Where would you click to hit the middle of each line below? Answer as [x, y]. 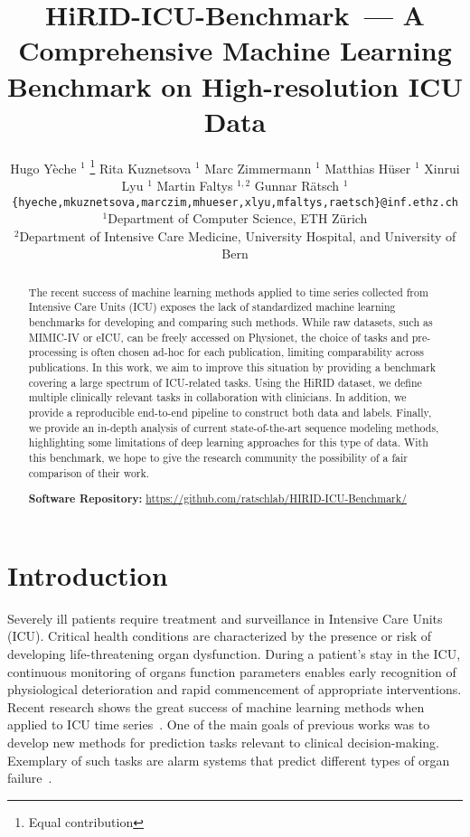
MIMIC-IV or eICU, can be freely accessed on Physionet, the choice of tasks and [218, 337]
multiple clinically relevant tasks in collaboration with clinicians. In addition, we [217, 397]
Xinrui [442, 168]
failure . [30, 778]
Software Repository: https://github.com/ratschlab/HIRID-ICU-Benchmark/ [217, 499]
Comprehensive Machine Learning [235, 50]
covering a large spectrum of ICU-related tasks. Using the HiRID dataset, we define [225, 382]
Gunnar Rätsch [297, 185]
